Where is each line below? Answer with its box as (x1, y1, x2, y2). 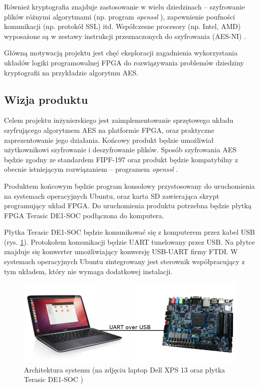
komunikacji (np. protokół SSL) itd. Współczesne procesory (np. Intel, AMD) (4, 21, 241, 31)
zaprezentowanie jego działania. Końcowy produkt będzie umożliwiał (4, 134, 214, 145)
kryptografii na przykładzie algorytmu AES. (4, 67, 139, 77)
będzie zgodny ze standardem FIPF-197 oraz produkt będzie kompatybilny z (4, 154, 239, 164)
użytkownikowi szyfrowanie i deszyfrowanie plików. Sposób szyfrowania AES (4, 144, 237, 155)
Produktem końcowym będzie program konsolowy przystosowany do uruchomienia (4, 180, 255, 191)
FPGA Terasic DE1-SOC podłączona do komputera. (4, 210, 164, 220)
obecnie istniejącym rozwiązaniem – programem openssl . (4, 164, 178, 174)
